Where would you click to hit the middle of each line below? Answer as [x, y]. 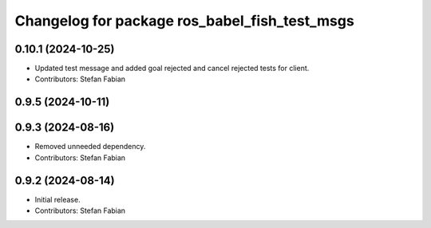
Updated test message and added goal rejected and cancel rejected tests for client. [172, 69]
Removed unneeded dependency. [90, 147]
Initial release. [57, 199]
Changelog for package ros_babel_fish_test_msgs [184, 21]
